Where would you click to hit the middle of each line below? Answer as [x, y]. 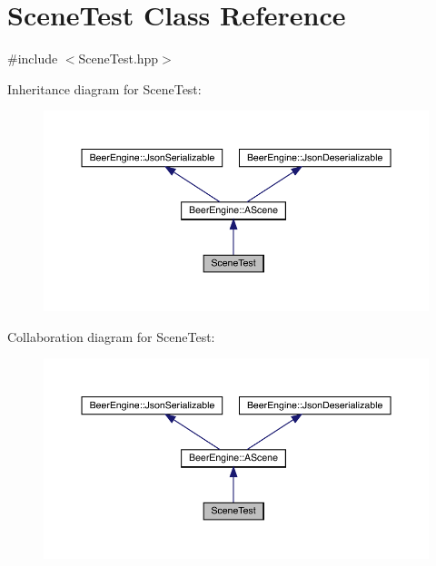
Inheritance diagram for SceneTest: [104, 88]
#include [33, 59]
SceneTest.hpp [119, 59]
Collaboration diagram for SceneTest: [111, 336]
